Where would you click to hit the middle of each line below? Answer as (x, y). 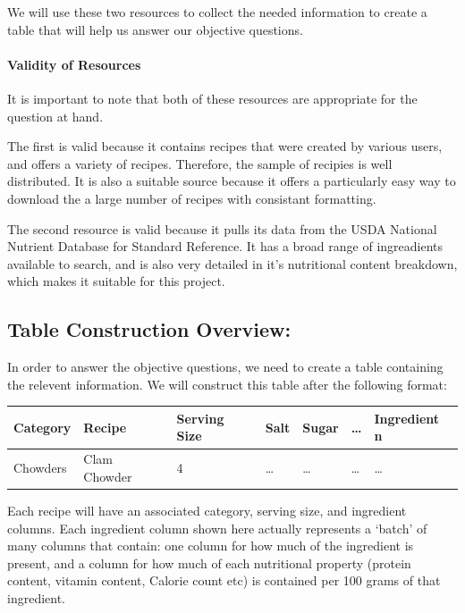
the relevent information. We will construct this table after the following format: (227, 384)
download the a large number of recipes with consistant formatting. (192, 198)
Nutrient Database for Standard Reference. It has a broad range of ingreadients (225, 246)
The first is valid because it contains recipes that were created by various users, (225, 146)
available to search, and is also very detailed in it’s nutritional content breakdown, (232, 263)
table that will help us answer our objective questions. (155, 29)
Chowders (40, 468)
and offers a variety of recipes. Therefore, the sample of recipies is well (200, 163)
